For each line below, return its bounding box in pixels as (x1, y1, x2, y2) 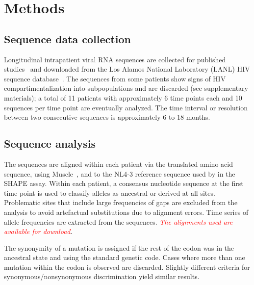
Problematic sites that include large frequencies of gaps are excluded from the (4, 197, 238, 207)
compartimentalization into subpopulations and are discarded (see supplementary (4, 83, 248, 93)
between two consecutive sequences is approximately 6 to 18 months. (4, 112, 210, 122)
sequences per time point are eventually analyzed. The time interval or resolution (4, 102, 248, 112)
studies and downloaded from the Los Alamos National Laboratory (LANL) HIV (4, 64, 250, 74)
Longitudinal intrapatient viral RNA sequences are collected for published (4, 54, 226, 64)
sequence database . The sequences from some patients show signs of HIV (4, 73, 226, 83)
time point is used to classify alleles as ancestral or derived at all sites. (4, 187, 215, 198)
